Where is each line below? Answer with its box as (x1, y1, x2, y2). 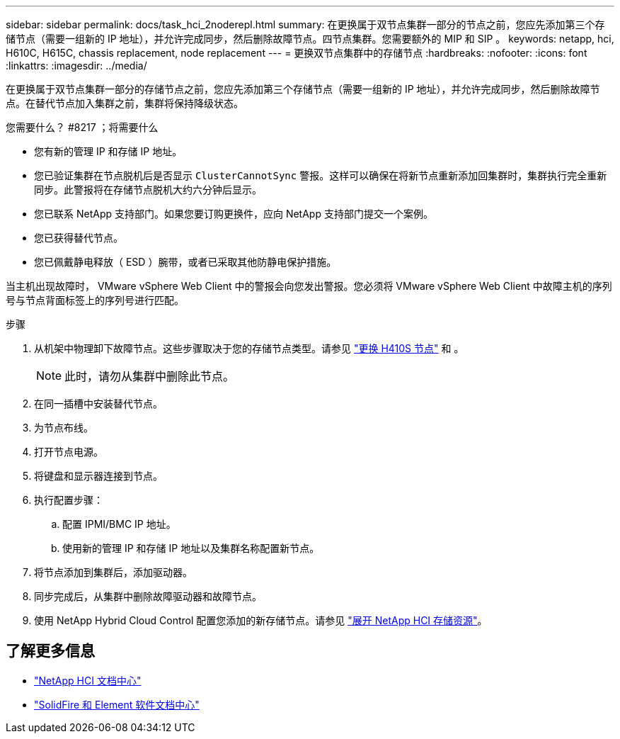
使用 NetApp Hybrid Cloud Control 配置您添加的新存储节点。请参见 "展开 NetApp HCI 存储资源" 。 (34, 614, 488, 626)
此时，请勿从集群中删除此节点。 (64, 369, 235, 383)
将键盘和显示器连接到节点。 (34, 470, 163, 482)
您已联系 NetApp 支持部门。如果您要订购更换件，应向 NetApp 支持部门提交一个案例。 (34, 208, 433, 220)
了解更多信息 (6, 642, 95, 660)
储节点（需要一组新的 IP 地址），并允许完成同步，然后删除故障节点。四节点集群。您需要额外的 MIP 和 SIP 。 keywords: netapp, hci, (6, 33, 614, 45)
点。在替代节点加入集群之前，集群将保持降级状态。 (6, 97, 243, 109)
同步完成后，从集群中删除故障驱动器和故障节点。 (34, 590, 262, 602)
